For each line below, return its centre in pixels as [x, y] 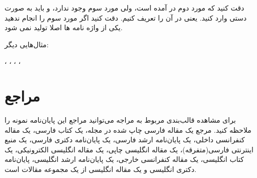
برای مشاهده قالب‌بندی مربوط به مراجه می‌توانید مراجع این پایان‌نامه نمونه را [120, 120]
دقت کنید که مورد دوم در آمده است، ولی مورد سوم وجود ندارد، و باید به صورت [124, 8]
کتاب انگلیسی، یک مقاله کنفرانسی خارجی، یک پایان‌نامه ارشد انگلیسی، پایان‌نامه [124, 159]
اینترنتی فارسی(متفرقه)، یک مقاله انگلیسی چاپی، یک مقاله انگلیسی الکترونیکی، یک [129, 149]
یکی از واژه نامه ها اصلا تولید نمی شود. [64, 27]
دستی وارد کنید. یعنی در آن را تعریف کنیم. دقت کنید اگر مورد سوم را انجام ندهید [126, 17]
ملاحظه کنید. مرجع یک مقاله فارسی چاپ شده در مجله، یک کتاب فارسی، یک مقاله [128, 129]
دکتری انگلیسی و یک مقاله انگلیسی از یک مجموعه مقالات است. [101, 169]
